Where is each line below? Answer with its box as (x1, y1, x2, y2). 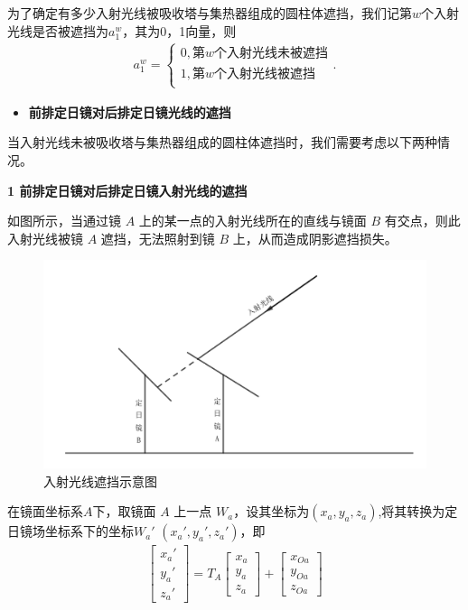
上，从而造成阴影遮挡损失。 (232, 228, 398, 247)
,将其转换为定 (378, 502, 458, 521)
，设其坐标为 (233, 502, 310, 521)
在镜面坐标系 (7, 502, 83, 521)
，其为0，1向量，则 (122, 21, 237, 40)
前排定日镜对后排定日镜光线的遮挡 (28, 102, 231, 121)
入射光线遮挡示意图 (43, 471, 157, 490)
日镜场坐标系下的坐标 (7, 522, 134, 541)
